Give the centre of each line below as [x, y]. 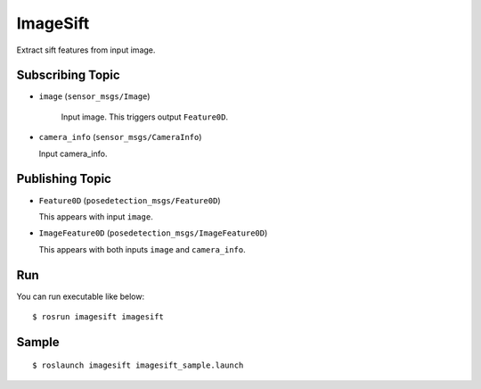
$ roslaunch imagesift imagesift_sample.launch [138, 365]
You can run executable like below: [81, 296]
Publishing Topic [64, 179]
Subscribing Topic [68, 75]
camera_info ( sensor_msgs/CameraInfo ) [120, 137]
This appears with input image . [96, 216]
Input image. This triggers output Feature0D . [145, 117]
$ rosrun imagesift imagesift [98, 317]
